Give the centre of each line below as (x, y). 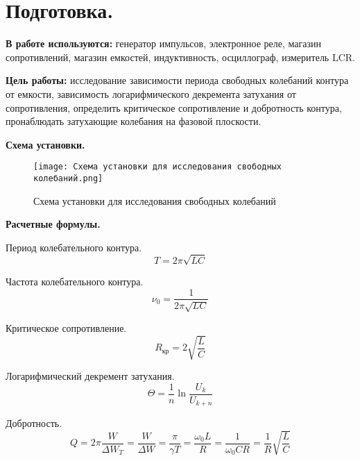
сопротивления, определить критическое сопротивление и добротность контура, (174, 107)
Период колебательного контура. (74, 247)
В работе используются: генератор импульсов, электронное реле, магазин (164, 43)
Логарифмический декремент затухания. (90, 376)
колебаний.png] (68, 178)
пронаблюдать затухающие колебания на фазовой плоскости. (134, 121)
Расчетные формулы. (53, 224)
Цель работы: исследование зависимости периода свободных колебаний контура (177, 80)
